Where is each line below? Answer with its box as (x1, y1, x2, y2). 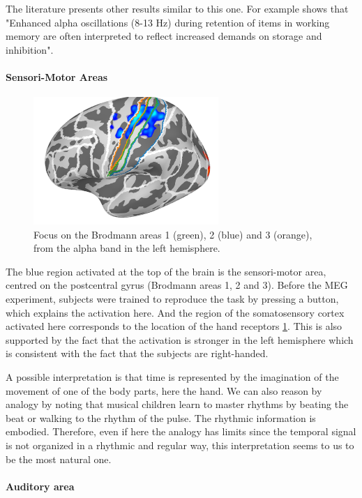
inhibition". (6, 42, 54, 56)
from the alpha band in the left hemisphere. (33, 241, 220, 255)
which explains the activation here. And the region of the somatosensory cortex (6, 305, 345, 319)
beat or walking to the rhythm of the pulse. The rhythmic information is (6, 410, 316, 425)
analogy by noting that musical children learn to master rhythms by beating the (6, 397, 349, 412)
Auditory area (6, 478, 75, 493)
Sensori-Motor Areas (6, 69, 108, 84)
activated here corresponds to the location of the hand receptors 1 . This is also (6, 319, 342, 333)
